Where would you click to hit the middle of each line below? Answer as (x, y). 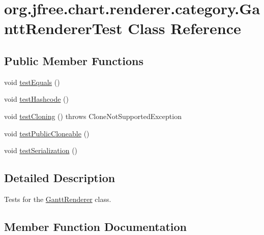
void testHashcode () (36, 99)
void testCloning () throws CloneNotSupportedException (93, 116)
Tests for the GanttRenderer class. (58, 199)
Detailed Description (60, 178)
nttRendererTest (63, 28)
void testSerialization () (41, 150)
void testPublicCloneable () (47, 133)
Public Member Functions (74, 60)
